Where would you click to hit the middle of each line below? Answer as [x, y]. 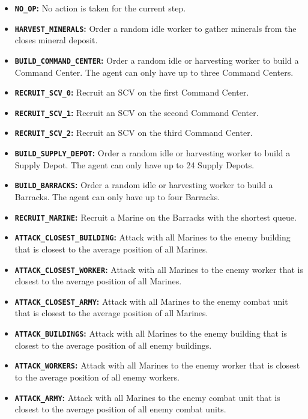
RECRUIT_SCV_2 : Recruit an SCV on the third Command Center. [134, 133]
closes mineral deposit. [56, 40]
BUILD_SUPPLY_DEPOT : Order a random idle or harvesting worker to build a [152, 153]
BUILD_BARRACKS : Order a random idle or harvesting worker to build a [144, 185]
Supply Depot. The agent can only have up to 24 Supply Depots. [134, 164]
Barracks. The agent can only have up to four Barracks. [117, 197]
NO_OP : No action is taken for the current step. [100, 8]
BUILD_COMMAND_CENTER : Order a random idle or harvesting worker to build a [157, 60]
